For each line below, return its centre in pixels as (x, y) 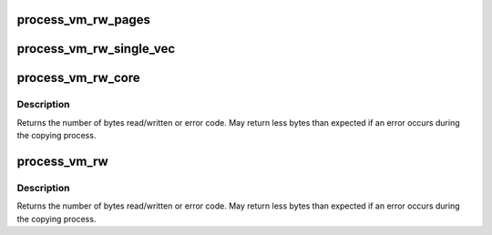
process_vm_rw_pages (83, 20)
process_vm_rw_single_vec (96, 49)
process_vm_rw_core (78, 78)
